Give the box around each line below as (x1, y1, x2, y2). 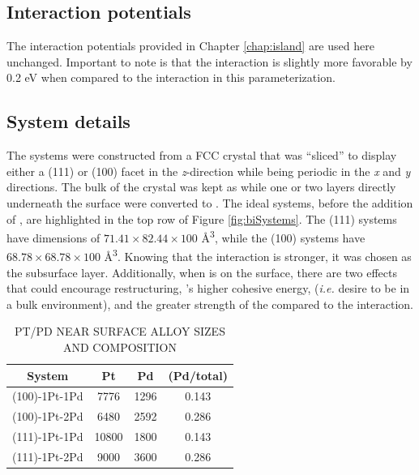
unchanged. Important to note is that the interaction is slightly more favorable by (6, 53, 413, 70)
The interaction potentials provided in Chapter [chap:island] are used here (6, 37, 374, 54)
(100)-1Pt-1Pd (12, 387, 83, 404)
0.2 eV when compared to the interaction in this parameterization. (6, 69, 336, 86)
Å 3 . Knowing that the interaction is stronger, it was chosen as (104, 246, 412, 265)
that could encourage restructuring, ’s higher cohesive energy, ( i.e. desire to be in (6, 280, 410, 297)
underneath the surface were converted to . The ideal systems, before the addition (6, 194, 413, 211)
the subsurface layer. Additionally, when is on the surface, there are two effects (6, 263, 397, 280)
